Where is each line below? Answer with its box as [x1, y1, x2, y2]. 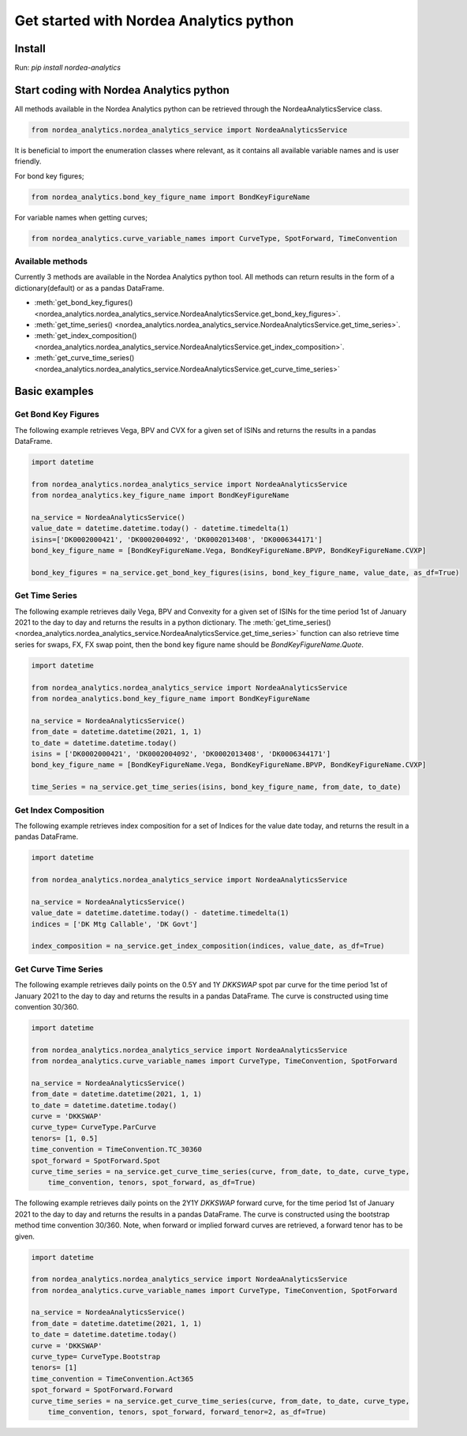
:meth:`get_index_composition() [34, 331, 137, 340]
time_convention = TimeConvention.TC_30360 [31, 1145, 203, 1154]
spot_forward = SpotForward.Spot [31, 1156, 161, 1165]
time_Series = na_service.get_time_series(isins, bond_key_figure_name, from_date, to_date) [31, 783, 402, 791]
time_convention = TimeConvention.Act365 [31, 1374, 194, 1383]
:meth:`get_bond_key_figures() [34, 298, 133, 307]
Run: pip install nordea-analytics [14, 63, 121, 73]
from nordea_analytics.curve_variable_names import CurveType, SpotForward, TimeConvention [31, 234, 398, 242]
